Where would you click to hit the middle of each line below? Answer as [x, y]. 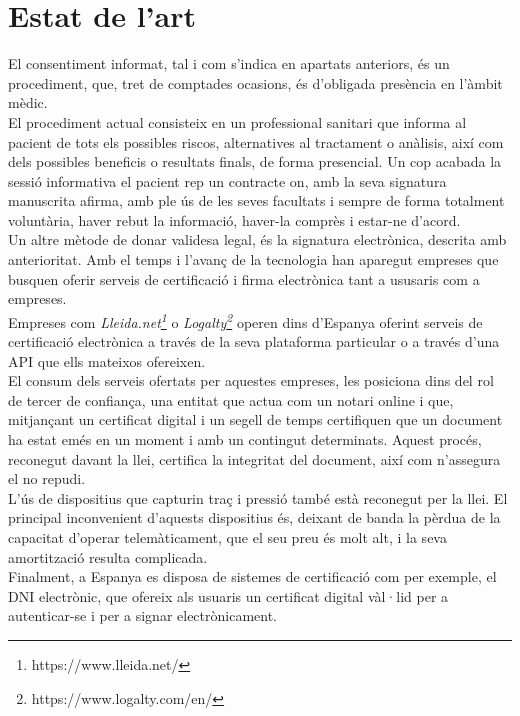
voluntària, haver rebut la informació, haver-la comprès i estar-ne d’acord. [234, 219]
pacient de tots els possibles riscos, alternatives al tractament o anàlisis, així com [256, 141]
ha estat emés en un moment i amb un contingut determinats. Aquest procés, [245, 439]
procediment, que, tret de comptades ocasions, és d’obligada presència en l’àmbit [255, 82]
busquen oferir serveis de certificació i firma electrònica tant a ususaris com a [244, 278]
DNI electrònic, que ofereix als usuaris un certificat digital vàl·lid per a [228, 595]
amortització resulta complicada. [108, 556]
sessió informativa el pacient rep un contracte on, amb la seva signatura [227, 180]
